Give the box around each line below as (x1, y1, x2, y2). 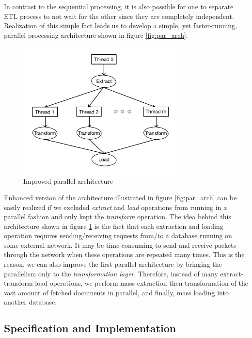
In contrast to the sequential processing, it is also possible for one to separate (4, 1, 234, 11)
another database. (4, 297, 57, 307)
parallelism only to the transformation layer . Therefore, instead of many (4, 268, 218, 278)
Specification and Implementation (4, 321, 176, 336)
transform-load (4, 278, 48, 288)
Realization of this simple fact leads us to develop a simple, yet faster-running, (4, 20, 237, 31)
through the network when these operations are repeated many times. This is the (4, 249, 245, 259)
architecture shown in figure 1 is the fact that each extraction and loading (4, 221, 223, 231)
